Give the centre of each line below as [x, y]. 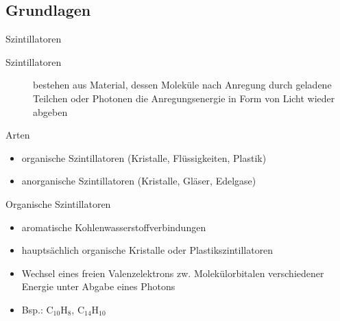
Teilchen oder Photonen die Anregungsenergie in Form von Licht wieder [184, 98]
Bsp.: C [37, 309]
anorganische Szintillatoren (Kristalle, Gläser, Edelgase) [139, 181]
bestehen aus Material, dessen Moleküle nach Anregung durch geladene [182, 85]
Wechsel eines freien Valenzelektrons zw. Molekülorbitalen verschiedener [173, 273]
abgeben [50, 111]
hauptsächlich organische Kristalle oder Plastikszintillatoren [147, 250]
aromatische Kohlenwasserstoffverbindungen [114, 227]
